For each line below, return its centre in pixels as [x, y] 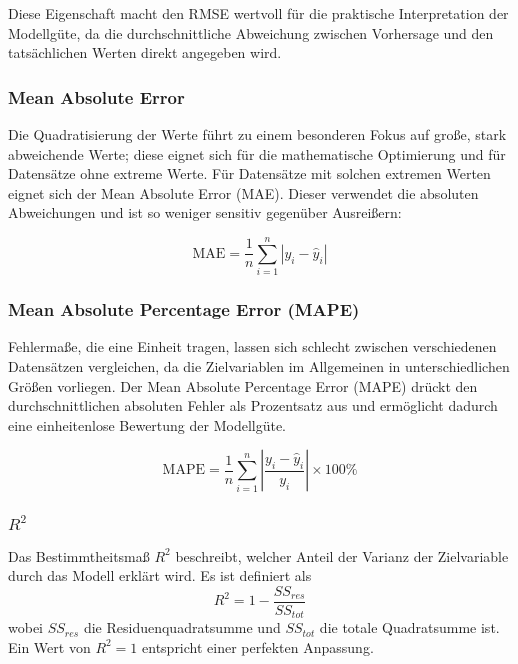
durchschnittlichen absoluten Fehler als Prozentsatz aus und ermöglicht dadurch [253, 405]
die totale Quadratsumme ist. [409, 627]
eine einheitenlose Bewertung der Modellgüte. [147, 424]
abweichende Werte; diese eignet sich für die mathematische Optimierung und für [257, 153]
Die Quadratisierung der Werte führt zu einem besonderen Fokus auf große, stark [257, 134]
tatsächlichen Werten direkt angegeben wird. [145, 52]
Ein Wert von [49, 646]
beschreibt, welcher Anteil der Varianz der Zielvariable [342, 555]
